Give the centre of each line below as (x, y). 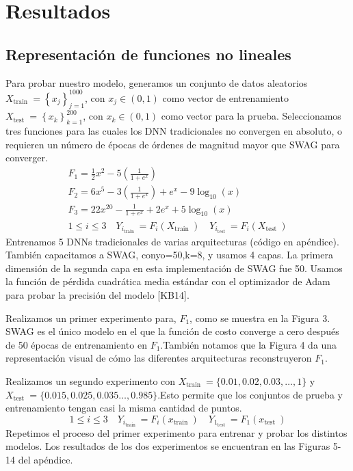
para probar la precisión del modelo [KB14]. (97, 294)
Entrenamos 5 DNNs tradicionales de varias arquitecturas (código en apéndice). (172, 241)
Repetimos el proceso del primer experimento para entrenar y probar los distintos (176, 432)
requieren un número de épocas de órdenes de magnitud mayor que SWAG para (173, 144)
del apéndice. (45, 460)
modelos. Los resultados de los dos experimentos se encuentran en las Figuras (168, 446)
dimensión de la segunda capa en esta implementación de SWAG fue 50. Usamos (174, 268)
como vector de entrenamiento (225, 97)
